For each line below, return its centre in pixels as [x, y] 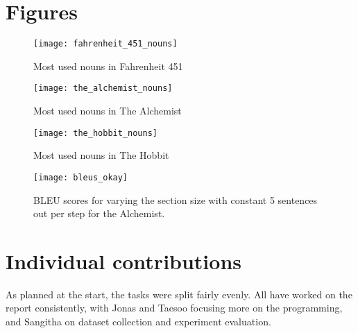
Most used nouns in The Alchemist [108, 111]
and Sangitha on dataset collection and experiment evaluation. [138, 322]
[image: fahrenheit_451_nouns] [105, 44]
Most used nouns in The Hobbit [101, 155]
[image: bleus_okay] [81, 177]
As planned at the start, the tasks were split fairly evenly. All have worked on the [179, 294]
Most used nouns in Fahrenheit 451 [108, 66]
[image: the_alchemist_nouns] [103, 88]
